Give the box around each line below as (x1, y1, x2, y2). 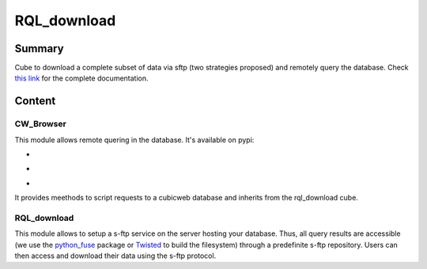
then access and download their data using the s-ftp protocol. (14, 251, 217, 260)
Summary (14, 42, 64, 55)
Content (14, 95, 56, 108)
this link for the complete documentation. (14, 73, 149, 83)
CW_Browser (14, 118, 66, 129)
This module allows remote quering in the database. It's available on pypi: (14, 135, 255, 144)
